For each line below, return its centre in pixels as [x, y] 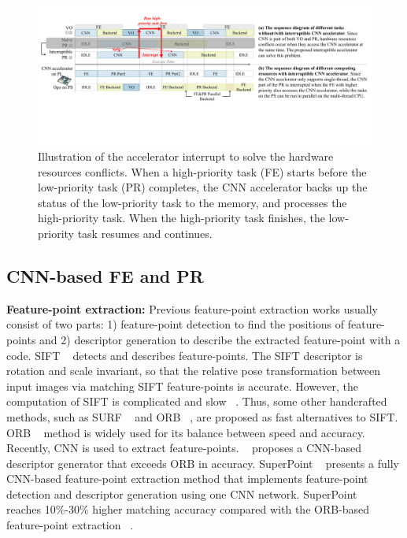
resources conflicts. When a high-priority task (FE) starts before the [202, 171]
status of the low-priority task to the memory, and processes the [192, 202]
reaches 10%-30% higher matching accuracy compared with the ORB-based [188, 509]
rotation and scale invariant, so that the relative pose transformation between [193, 371]
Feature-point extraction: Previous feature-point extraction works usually [192, 308]
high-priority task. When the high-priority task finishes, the [181, 218]
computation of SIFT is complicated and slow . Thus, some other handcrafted [197, 401]
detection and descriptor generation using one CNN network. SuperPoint [182, 493]
